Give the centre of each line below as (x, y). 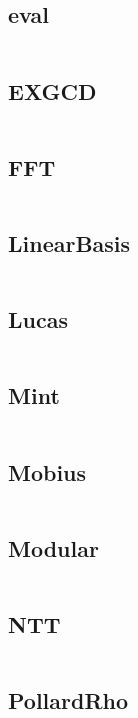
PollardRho (68, 700)
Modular (53, 547)
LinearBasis (69, 243)
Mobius (47, 471)
